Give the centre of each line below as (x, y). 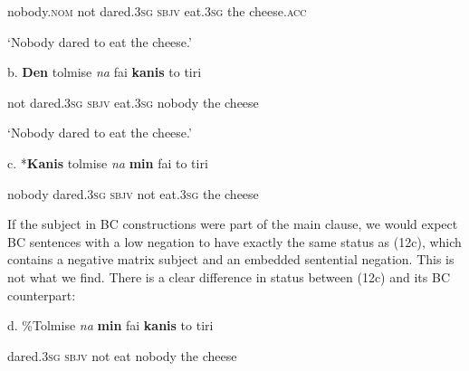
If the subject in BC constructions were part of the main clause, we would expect (233, 224)
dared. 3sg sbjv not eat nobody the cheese (122, 355)
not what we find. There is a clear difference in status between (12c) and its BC (229, 276)
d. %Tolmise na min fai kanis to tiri (110, 325)
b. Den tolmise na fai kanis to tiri (105, 72)
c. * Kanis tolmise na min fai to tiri (108, 162)
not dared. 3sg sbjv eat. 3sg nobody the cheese (133, 102)
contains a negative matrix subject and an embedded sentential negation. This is (231, 259)
